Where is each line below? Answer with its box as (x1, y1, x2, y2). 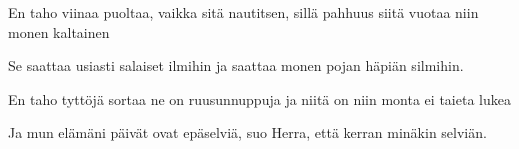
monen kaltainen (8, 21, 110, 42)
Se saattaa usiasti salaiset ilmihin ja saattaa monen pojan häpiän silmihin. (8, 55, 464, 76)
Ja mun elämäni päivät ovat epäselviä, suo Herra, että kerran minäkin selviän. (8, 122, 487, 143)
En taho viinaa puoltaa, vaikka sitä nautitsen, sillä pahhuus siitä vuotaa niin (8, 2, 479, 22)
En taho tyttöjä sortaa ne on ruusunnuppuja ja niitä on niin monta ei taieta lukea (8, 88, 511, 109)
